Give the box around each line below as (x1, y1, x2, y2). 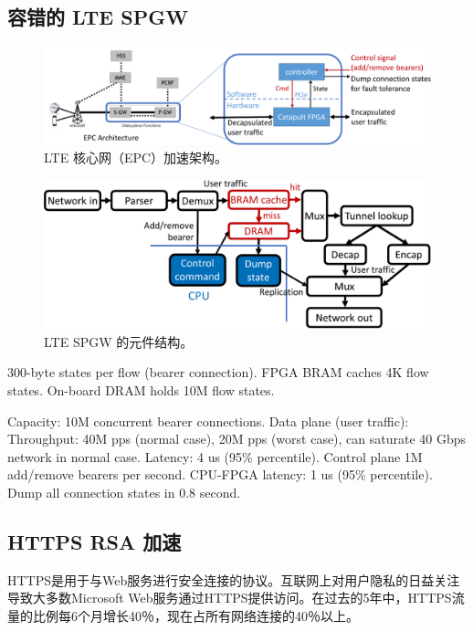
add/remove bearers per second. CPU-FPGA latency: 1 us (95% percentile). (7, 465, 433, 484)
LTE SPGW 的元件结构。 (44, 331, 194, 351)
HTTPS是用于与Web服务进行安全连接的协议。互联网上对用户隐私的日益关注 (7, 570, 460, 589)
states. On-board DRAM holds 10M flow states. (7, 380, 275, 399)
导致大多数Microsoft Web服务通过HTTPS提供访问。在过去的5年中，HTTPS (7, 588, 452, 607)
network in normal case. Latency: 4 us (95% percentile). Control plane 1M (7, 447, 423, 466)
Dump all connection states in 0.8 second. (7, 482, 241, 501)
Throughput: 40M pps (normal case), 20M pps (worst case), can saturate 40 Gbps (7, 429, 467, 448)
